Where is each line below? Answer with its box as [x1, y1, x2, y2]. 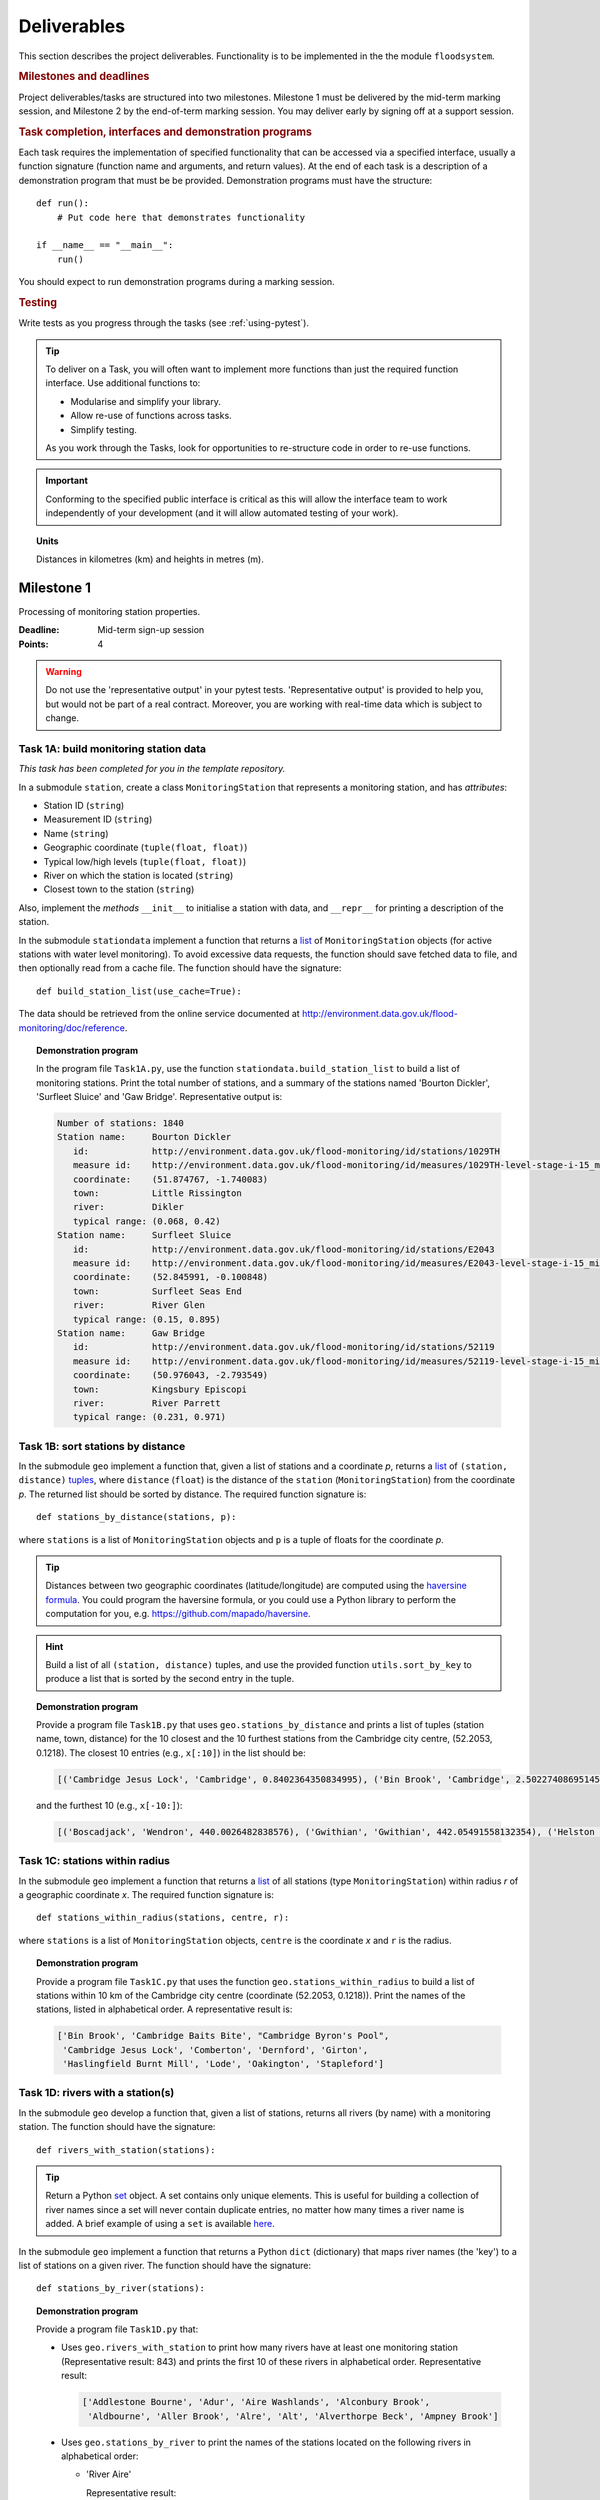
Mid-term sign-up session [97, 624, 205, 636]
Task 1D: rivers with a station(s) [18, 2086, 175, 2100]
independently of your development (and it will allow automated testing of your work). [45, 507, 399, 519]
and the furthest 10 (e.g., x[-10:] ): [36, 1799, 183, 1811]
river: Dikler [72, 1201, 184, 1213]
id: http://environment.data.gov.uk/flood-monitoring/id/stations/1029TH [72, 1145, 500, 1157]
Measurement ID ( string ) [43, 813, 153, 825]
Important [45, 475, 89, 487]
